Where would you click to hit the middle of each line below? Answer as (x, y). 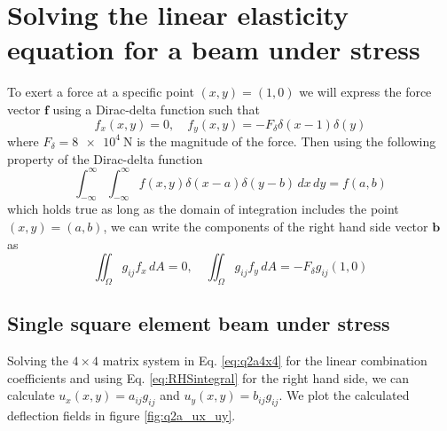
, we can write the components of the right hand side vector (266, 227)
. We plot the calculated (344, 395)
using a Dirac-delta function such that (156, 109)
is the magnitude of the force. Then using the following (286, 141)
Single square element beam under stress (199, 323)
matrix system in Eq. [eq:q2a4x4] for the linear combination (265, 360)
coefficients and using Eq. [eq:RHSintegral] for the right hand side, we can (208, 377)
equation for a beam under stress (214, 49)
